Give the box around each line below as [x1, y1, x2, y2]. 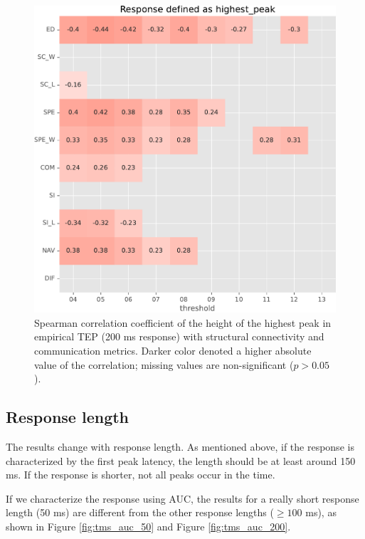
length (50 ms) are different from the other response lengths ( [6, 505, 274, 520]
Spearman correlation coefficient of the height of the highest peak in [34, 315, 332, 330]
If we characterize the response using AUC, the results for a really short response [6, 491, 359, 506]
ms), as [305, 505, 337, 520]
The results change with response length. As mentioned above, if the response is [6, 439, 354, 454]
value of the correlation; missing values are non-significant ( [34, 357, 294, 372]
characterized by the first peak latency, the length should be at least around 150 [6, 453, 356, 468]
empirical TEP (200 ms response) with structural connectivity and [34, 329, 324, 344]
